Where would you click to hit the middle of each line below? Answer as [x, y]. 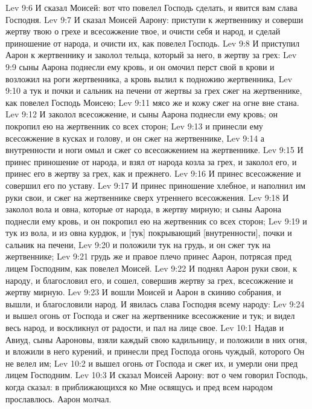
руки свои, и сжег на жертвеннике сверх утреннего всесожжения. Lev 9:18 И [147, 197]
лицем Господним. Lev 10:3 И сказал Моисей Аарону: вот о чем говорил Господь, [157, 375]
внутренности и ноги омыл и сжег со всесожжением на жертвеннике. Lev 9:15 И [154, 150]
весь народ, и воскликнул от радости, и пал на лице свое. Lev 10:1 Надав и [145, 328]
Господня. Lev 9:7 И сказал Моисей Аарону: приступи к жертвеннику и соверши [154, 19]
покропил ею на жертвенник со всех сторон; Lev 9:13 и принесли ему [134, 126]
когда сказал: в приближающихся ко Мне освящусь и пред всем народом [139, 387]
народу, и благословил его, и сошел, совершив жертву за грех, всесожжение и [149, 280]
